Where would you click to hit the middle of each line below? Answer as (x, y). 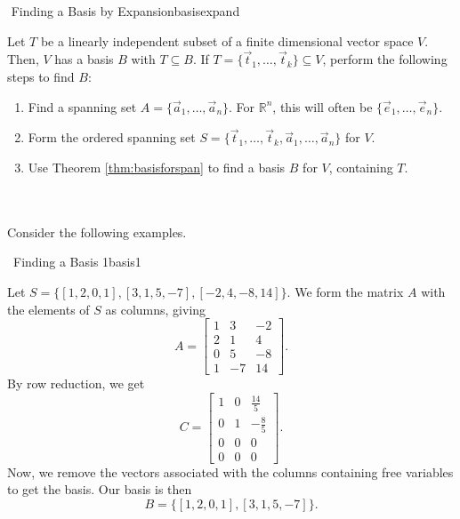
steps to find (41, 76)
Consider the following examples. (97, 232)
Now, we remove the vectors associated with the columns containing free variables (230, 471)
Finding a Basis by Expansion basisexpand (125, 11)
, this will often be (323, 106)
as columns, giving (156, 309)
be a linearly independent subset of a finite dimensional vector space (227, 40)
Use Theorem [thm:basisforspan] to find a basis (157, 167)
